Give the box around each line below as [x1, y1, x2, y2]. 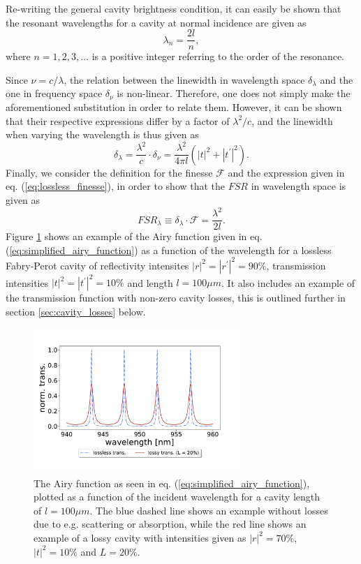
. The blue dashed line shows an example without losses [89, 503, 328, 517]
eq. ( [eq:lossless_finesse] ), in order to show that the [6, 179, 226, 193]
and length [127, 275, 173, 290]
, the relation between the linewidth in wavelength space [64, 72, 305, 87]
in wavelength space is [251, 179, 346, 193]
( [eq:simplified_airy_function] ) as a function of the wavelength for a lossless [6, 242, 332, 257]
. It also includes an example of [221, 275, 355, 290]
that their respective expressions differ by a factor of [6, 113, 230, 128]
